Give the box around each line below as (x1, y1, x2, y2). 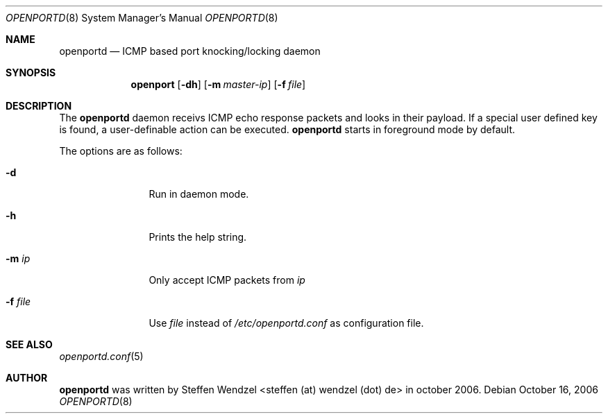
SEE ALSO (6, 339, 53, 350)
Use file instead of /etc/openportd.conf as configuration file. (149, 317, 424, 329)
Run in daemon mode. (149, 188, 249, 200)
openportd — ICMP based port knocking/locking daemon (59, 45, 321, 57)
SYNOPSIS (6, 67, 56, 78)
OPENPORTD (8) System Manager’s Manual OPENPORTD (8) (6, 12, 278, 24)
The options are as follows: (59, 145, 183, 157)
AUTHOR (6, 372, 48, 384)
